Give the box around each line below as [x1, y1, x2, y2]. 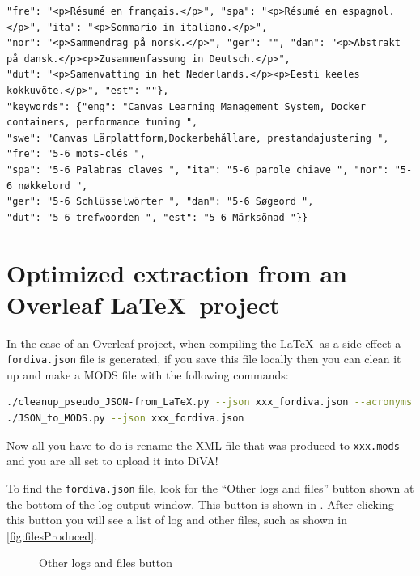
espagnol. [342, 6, 395, 17]
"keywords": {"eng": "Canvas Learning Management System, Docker [6, 100, 366, 112]
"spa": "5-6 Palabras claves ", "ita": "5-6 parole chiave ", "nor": [6, 163, 389, 176]
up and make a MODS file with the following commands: [6, 366, 289, 383]
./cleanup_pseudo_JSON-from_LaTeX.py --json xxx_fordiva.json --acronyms [6, 396, 413, 409]
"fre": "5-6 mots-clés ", [6, 148, 146, 160]
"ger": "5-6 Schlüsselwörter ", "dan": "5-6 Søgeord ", [6, 196, 314, 208]
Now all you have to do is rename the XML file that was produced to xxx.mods [6, 436, 400, 453]
